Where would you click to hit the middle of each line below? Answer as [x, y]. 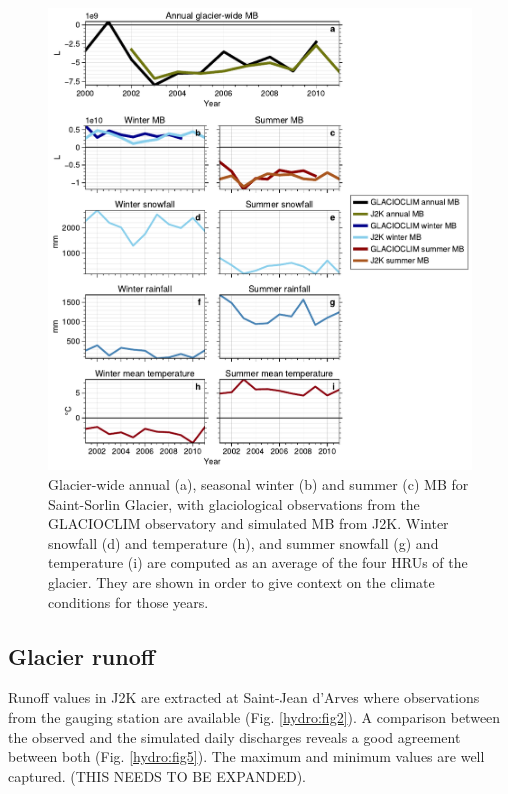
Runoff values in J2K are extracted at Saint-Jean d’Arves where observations [244, 697]
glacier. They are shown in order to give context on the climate [241, 581]
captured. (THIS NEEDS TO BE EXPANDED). [157, 775]
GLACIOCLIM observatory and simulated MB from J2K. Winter [248, 523]
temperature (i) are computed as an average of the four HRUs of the [258, 562]
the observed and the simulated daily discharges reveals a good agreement [234, 736]
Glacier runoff [81, 655]
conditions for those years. [128, 601]
